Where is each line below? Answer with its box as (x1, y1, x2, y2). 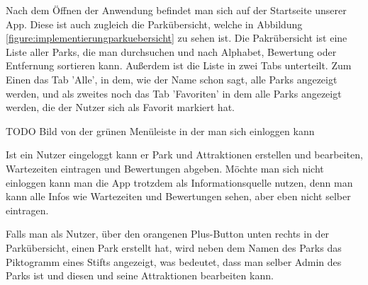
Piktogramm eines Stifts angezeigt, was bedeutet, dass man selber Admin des (6, 254, 342, 269)
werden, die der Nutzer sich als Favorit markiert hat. (6, 100, 235, 115)
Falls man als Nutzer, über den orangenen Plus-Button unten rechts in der (6, 226, 330, 241)
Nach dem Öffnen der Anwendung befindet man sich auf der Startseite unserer (6, 3, 347, 17)
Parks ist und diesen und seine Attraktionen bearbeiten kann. (6, 268, 274, 283)
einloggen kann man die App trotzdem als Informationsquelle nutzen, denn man (6, 175, 353, 190)
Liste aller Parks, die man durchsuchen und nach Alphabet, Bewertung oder (6, 44, 337, 59)
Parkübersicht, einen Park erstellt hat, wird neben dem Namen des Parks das (6, 240, 342, 255)
